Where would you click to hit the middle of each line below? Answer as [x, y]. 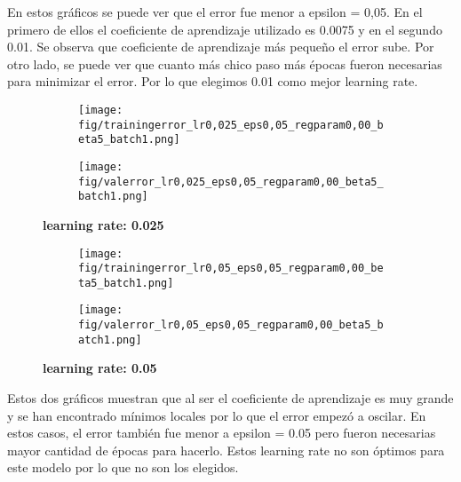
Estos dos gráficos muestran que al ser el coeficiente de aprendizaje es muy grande [230, 398]
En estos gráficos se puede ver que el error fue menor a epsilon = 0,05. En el [215, 12]
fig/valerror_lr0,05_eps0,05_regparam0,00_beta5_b [231, 325]
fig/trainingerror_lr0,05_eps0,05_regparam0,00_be [231, 269]
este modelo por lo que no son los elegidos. [123, 467]
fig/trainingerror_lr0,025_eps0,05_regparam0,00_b [231, 125]
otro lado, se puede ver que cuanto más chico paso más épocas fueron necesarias [225, 63]
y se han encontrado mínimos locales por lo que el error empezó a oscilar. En [217, 415]
